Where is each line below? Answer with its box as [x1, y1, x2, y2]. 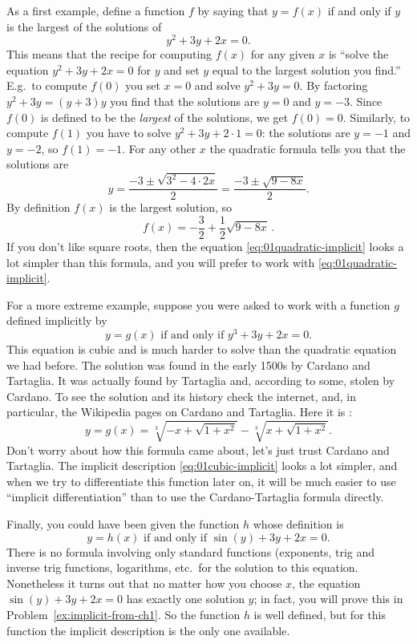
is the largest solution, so [109, 199, 233, 216]
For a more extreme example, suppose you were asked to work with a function [6, 296, 391, 313]
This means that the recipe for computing [6, 46, 213, 63]
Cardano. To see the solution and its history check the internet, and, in [6, 387, 356, 404]
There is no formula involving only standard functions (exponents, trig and [6, 543, 375, 560]
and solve [194, 77, 241, 94]
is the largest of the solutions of [6, 18, 162, 34]
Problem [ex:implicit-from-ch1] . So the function [6, 606, 241, 622]
